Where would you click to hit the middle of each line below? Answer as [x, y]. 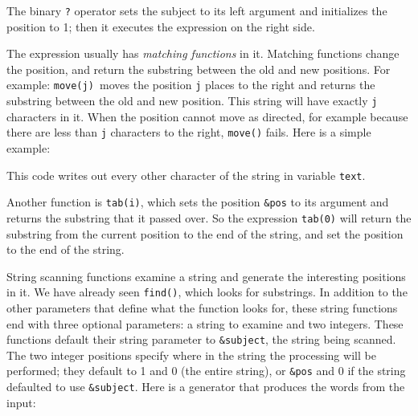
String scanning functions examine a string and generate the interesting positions [206, 276]
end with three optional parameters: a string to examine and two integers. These [205, 323]
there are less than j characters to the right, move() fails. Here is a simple [189, 132]
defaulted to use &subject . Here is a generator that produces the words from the [206, 387]
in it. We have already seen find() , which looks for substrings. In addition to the [207, 292]
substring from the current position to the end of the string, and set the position [205, 233]
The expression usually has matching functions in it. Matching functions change [203, 53]
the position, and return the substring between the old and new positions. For [199, 69]
